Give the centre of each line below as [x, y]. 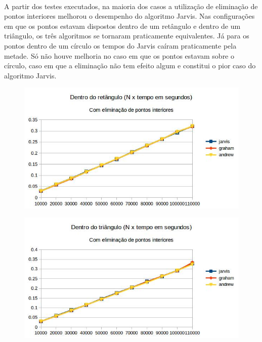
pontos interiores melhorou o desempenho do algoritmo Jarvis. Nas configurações [129, 16]
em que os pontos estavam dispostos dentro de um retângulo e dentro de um [122, 26]
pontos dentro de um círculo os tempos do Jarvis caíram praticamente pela [120, 45]
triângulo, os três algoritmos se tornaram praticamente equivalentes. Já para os [127, 36]
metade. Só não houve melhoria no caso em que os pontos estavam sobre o [119, 55]
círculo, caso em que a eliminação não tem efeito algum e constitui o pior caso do [130, 66]
